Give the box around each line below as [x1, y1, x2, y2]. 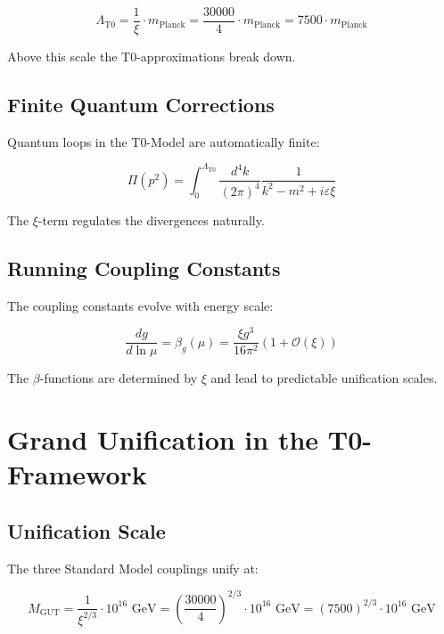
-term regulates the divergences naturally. [37, 210, 265, 229]
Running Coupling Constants [7, 254, 281, 281]
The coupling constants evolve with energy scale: [7, 296, 274, 314]
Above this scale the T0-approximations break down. [7, 47, 296, 66]
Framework [7, 456, 147, 492]
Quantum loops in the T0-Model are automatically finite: [7, 132, 320, 150]
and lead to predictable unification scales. [210, 369, 438, 387]
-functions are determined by [39, 369, 198, 387]
